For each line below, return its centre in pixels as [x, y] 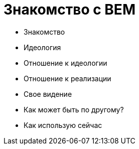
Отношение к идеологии [65, 63]
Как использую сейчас [63, 125]
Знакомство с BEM [69, 10]
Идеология [42, 47]
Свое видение [48, 94]
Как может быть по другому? [74, 109]
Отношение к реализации [67, 78]
